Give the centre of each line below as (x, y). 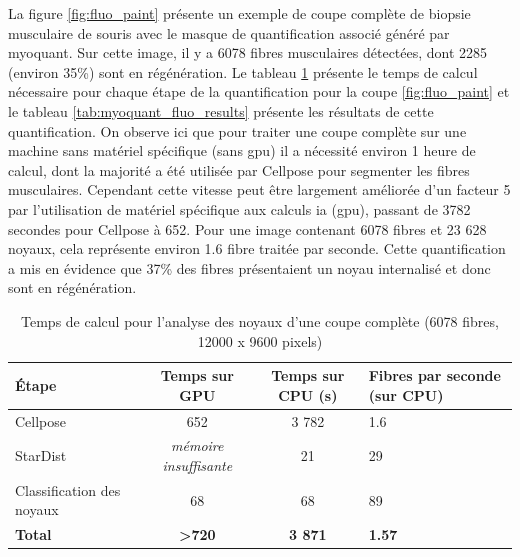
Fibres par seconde (434, 375)
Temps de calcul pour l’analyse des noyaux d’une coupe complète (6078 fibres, (260, 320)
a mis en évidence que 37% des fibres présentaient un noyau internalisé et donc (249, 267)
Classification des (68, 489)
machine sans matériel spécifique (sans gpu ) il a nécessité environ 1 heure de (242, 150)
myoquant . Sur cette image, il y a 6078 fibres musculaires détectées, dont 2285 (248, 52)
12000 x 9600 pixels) (260, 340)
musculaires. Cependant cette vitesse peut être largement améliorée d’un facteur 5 (259, 189)
